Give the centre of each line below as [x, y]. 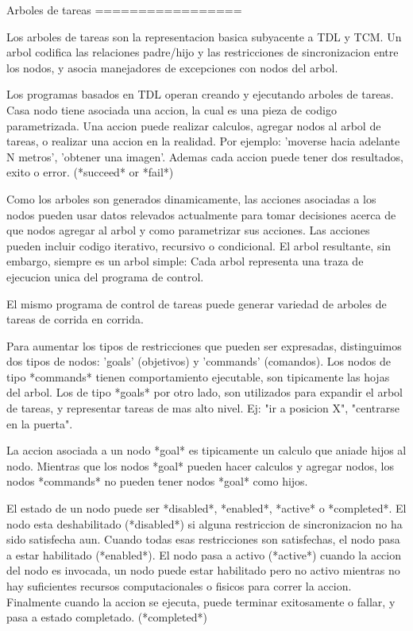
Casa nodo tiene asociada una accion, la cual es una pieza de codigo [172, 109]
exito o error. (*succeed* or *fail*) [90, 172]
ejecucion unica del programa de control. [105, 276]
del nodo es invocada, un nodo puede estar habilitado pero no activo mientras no [203, 570]
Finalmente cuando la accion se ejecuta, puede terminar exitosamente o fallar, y [201, 601]
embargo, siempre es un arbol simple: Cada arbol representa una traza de [185, 261]
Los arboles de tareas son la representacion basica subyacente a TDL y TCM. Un [204, 36]
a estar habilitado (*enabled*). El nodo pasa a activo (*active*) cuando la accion [204, 554]
